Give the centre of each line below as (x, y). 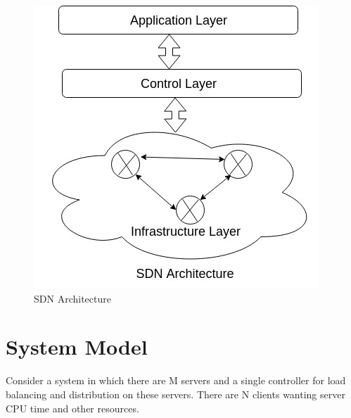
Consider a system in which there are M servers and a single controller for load (176, 380)
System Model (77, 347)
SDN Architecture (72, 298)
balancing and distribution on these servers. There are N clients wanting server (175, 394)
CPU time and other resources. (72, 408)
